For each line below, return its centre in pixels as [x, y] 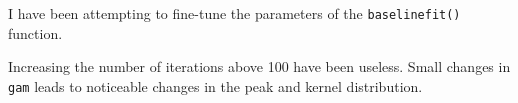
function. [35, 32]
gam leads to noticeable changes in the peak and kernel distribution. [215, 85]
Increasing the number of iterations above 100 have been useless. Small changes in [259, 66]
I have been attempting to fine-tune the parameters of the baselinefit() [234, 13]
